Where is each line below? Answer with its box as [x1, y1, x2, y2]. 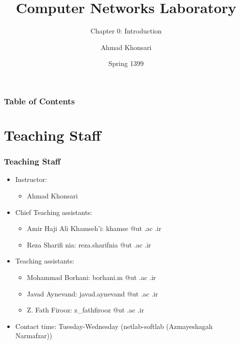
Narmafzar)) [15, 330, 52, 341]
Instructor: [15, 174, 47, 184]
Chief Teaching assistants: [15, 207, 92, 217]
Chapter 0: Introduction [90, 26, 162, 36]
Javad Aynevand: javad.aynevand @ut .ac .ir [27, 288, 158, 298]
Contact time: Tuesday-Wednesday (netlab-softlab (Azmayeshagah [15, 321, 213, 331]
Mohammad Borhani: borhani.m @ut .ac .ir [27, 272, 156, 282]
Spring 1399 [108, 58, 144, 68]
